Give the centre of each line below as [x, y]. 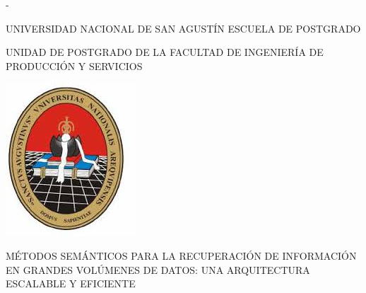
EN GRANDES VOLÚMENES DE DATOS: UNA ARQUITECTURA [158, 269]
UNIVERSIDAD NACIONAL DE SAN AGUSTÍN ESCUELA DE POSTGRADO [183, 28]
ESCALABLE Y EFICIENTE [71, 283]
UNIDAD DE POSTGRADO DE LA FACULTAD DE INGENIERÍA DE [165, 52]
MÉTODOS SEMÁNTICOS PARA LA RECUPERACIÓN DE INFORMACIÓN [181, 255]
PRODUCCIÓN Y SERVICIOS [74, 65]
